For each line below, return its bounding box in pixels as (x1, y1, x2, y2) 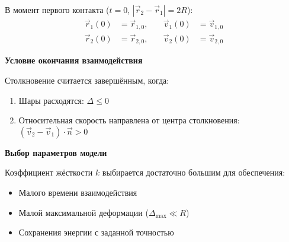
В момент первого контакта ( (5, 4, 110, 15)
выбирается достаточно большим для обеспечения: (102, 166, 285, 179)
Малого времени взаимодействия (18, 186, 137, 198)
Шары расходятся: (18, 94, 84, 106)
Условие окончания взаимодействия (5, 54, 143, 66)
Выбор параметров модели (5, 146, 107, 158)
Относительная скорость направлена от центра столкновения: (18, 114, 240, 126)
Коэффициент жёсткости (5, 166, 93, 179)
